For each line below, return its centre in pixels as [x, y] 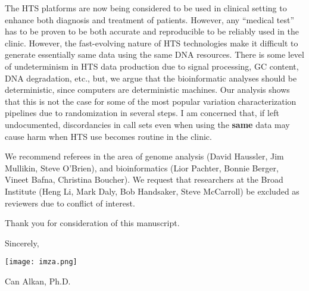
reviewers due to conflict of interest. [70, 203]
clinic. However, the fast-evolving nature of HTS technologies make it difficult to [152, 43]
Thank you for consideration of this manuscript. [92, 223]
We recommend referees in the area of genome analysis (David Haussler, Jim [144, 156]
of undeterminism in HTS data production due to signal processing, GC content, [152, 66]
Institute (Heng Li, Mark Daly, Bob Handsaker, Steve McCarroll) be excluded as [152, 191]
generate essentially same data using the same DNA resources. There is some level [154, 54]
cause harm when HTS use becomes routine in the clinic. [108, 136]
